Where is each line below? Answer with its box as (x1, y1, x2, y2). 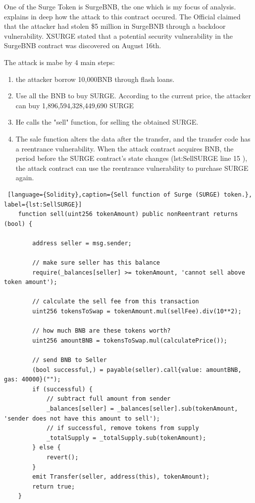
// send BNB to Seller (32, 357, 107, 363)
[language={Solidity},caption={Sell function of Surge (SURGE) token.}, (7, 191, 253, 198)
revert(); (46, 453, 79, 461)
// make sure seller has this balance (32, 259, 160, 267)
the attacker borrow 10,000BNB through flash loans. (15, 73, 175, 84)
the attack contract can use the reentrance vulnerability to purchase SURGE (15, 162, 249, 173)
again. (15, 172, 34, 183)
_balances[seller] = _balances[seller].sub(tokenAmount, (46, 405, 238, 412)
